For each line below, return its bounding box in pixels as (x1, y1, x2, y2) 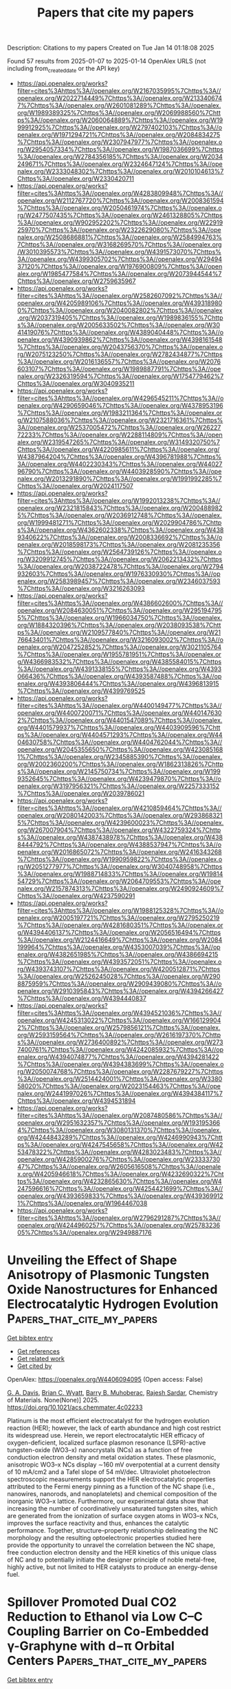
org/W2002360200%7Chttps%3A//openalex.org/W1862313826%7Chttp (16, 760, 223, 768)
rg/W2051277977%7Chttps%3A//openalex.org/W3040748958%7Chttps (16, 862, 223, 871)
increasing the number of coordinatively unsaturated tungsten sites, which (7, 1504, 218, 1513)
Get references (16, 1347, 60, 1355)
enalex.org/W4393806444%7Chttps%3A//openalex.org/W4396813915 (16, 679, 219, 687)
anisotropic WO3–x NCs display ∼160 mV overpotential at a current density (7, 1460, 220, 1469)
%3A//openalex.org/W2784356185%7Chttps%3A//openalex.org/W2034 (16, 152, 223, 160)
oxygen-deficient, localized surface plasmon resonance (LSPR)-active (7, 1438, 206, 1447)
